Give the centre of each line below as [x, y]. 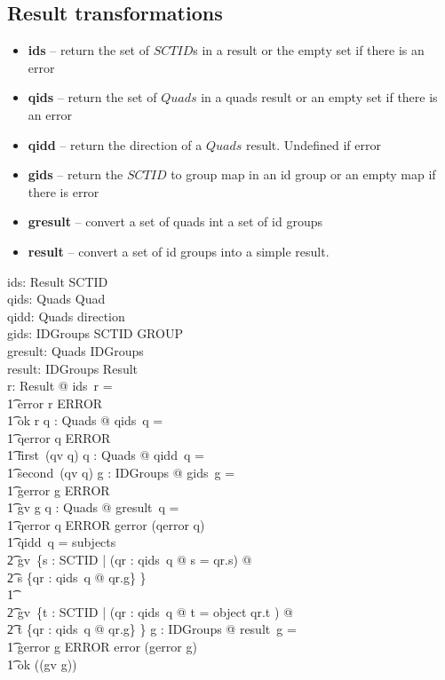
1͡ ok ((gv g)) [42, 664]
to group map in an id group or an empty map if [303, 174]
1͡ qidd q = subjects [62, 542]
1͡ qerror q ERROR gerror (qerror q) [106, 524]
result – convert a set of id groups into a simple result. [179, 251]
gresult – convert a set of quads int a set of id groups [175, 221]
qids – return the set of [92, 97]
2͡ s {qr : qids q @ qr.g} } [77, 577]
